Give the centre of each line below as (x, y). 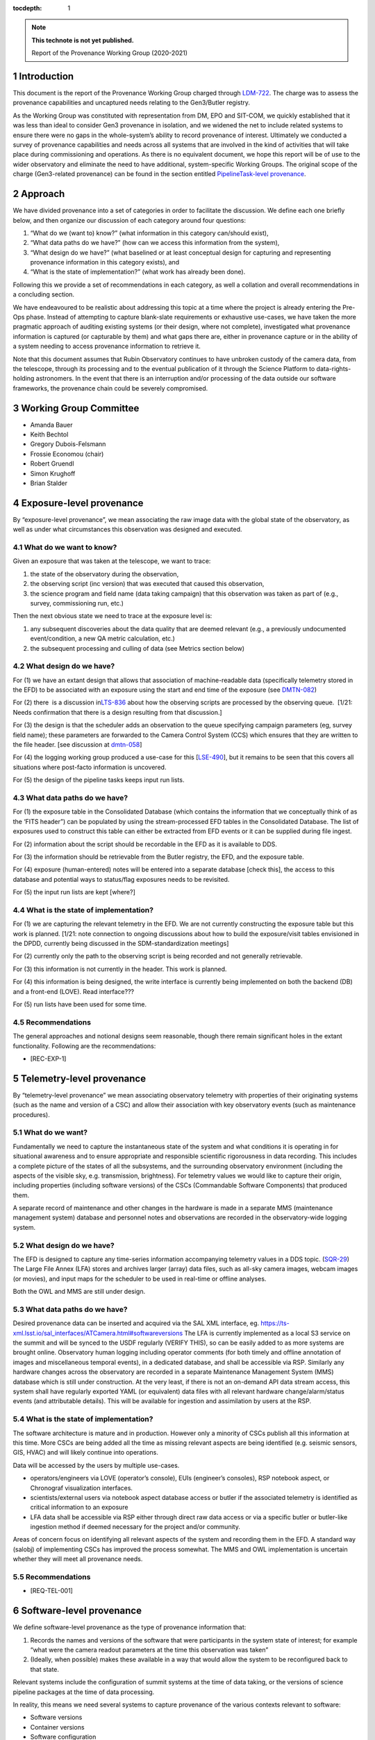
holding (24, 379)
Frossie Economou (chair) (67, 454)
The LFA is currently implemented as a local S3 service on (267, 1333)
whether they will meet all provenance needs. (78, 1559)
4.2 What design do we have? (64, 666)
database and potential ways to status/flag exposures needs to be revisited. (121, 879)
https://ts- (275, 1323)
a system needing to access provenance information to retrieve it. (107, 346)
